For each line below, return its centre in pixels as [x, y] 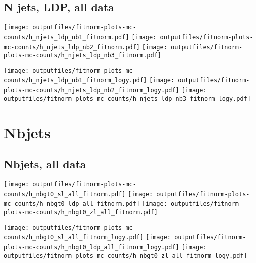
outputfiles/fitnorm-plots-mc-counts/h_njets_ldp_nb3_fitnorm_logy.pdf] [127, 99]
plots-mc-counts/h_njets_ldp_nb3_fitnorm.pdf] [83, 56]
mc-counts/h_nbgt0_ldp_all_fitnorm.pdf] [72, 204]
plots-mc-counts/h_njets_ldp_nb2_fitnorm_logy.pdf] [92, 91]
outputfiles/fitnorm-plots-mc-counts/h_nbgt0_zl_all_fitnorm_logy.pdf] [126, 255]
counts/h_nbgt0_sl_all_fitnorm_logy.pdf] [74, 237]
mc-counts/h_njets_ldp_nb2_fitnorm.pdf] [72, 47]
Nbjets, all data [45, 164]
